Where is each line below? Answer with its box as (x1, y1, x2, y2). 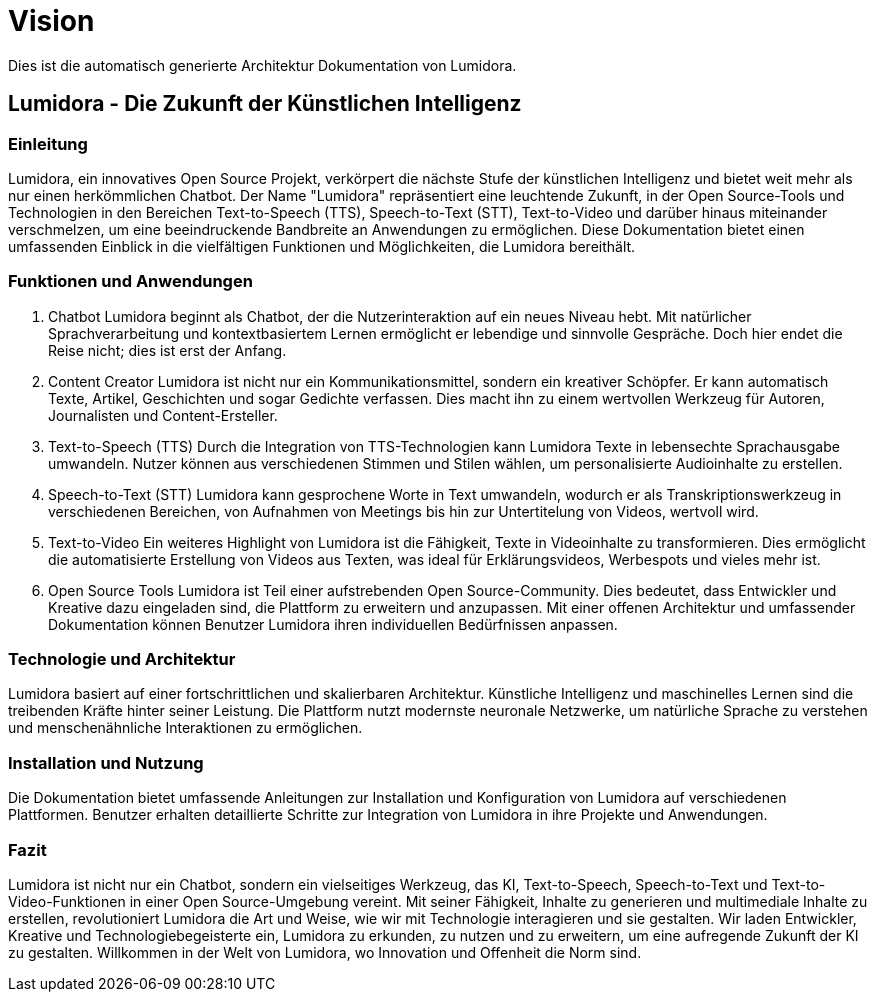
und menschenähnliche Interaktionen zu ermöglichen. (8, 719, 363, 737)
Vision (8, 4, 95, 38)
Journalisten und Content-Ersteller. (48, 406, 278, 424)
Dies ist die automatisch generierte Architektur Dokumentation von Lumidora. (8, 56, 517, 74)
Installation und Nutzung (8, 752, 204, 773)
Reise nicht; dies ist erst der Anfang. (48, 341, 287, 359)
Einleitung (8, 133, 88, 154)
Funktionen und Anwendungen (8, 271, 253, 292)
